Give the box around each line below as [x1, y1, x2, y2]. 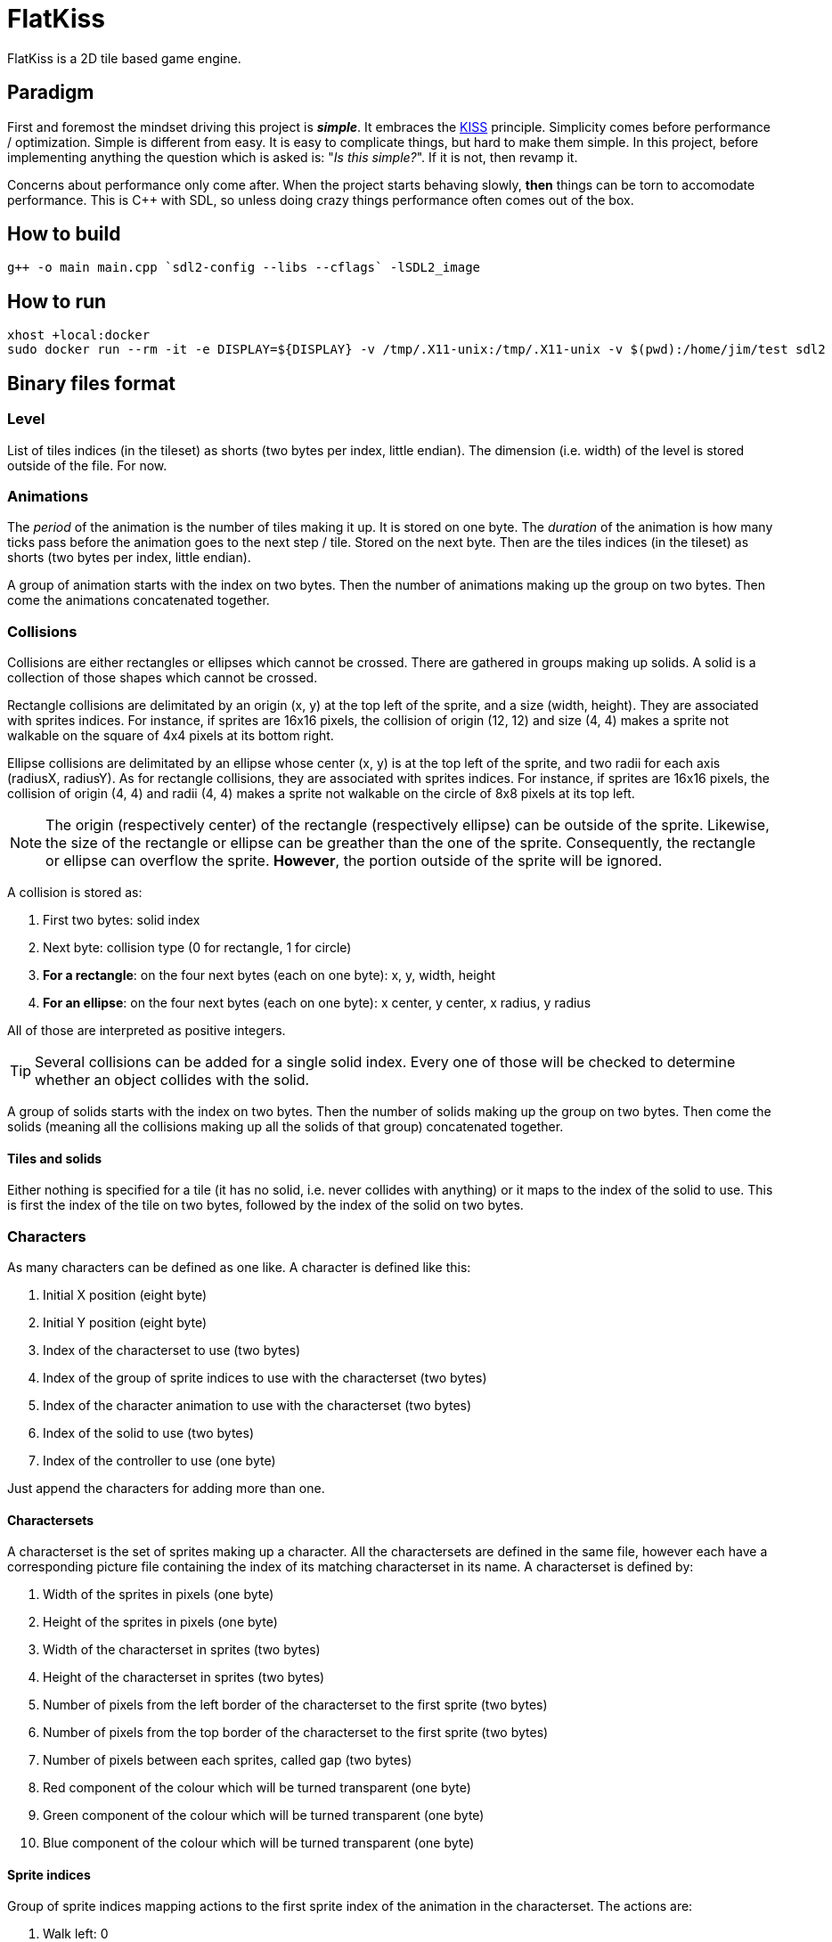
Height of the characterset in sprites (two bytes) [43, 1669, 325, 1685]
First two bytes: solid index [43, 912, 200, 927]
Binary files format [7, 371, 176, 395]
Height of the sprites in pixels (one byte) [43, 1614, 278, 1630]
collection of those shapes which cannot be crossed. [7, 670, 318, 685]
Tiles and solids [7, 1150, 102, 1166]
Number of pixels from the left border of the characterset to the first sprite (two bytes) [43, 1697, 548, 1713]
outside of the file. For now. [7, 457, 167, 473]
